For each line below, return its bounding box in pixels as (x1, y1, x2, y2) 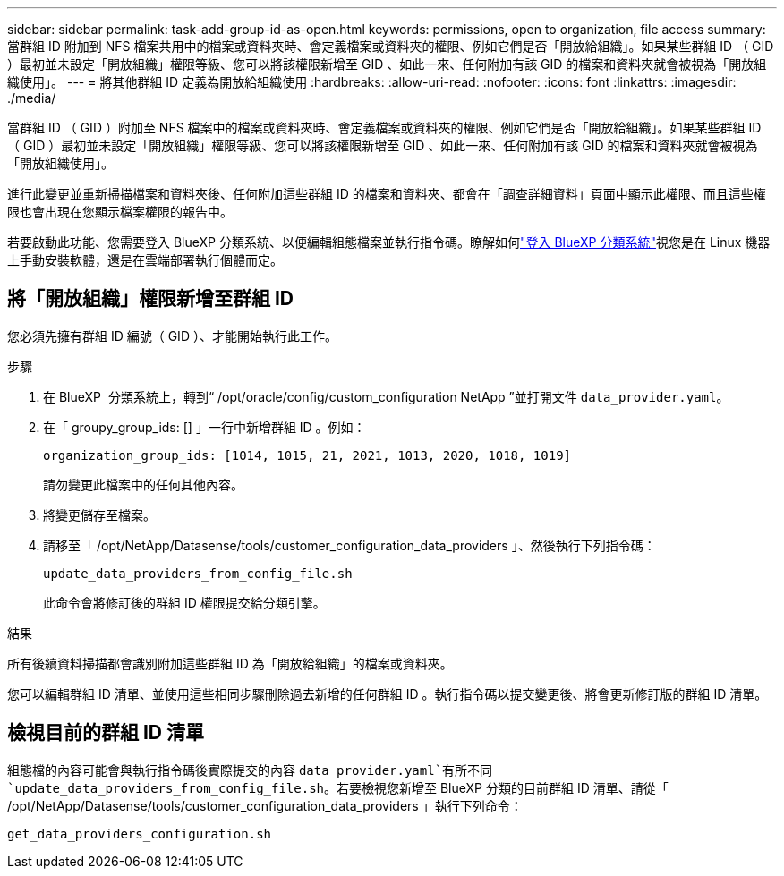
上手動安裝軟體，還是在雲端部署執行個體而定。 (7, 252, 283, 268)
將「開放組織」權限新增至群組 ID (7, 287, 294, 310)
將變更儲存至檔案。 (43, 506, 156, 523)
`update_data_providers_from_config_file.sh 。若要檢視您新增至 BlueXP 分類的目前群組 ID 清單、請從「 (7, 779, 669, 795)
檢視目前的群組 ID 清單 (7, 721, 205, 744)
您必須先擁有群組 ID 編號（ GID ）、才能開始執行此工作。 (7, 327, 337, 344)
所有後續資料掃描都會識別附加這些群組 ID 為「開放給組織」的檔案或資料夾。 (7, 655, 453, 671)
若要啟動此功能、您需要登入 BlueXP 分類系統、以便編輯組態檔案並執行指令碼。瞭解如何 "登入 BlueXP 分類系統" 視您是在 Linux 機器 (7, 234, 771, 250)
